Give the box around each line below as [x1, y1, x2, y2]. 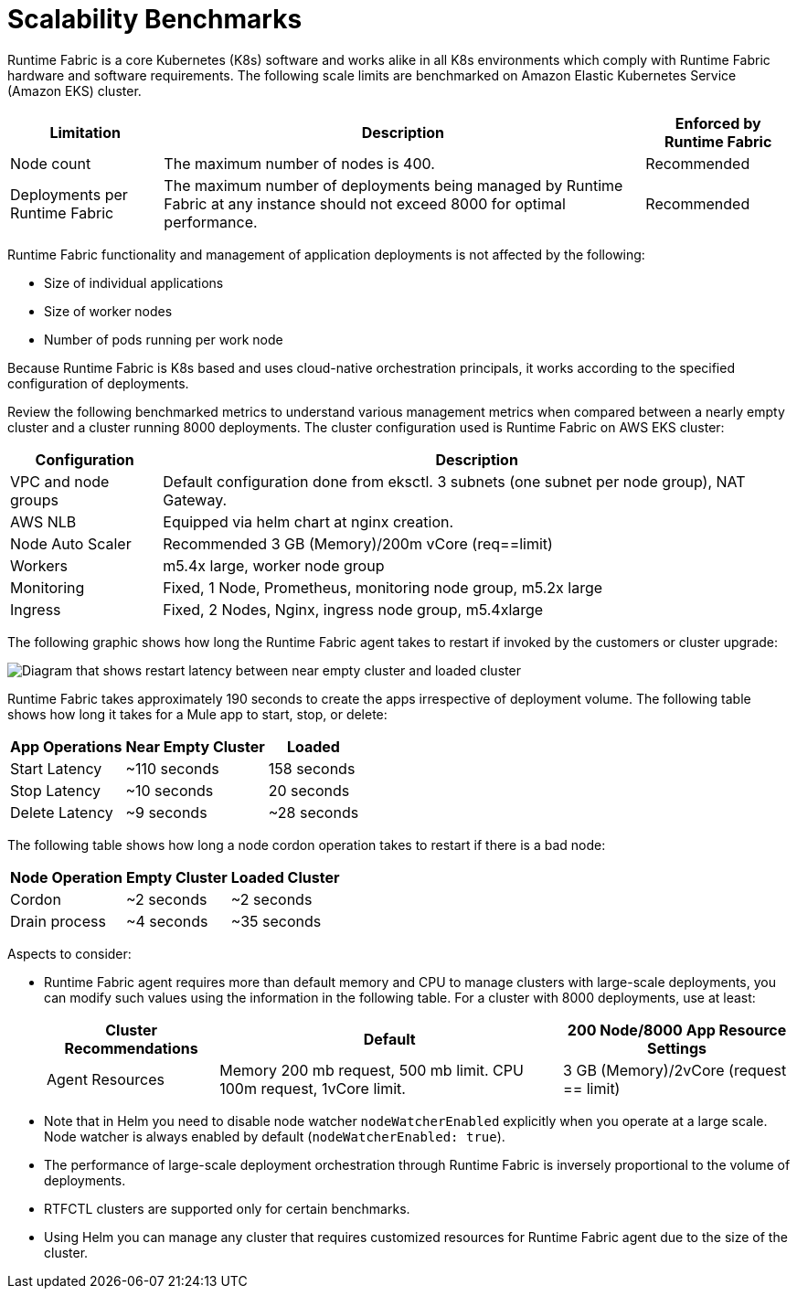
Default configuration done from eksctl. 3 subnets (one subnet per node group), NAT [163, 472, 746, 491]
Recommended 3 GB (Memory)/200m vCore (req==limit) [163, 534, 553, 553]
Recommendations [64, 1038, 198, 1057]
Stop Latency [10, 781, 101, 800]
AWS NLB [10, 512, 77, 531]
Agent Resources [47, 1069, 165, 1089]
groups [10, 490, 58, 509]
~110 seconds [125, 759, 219, 778]
